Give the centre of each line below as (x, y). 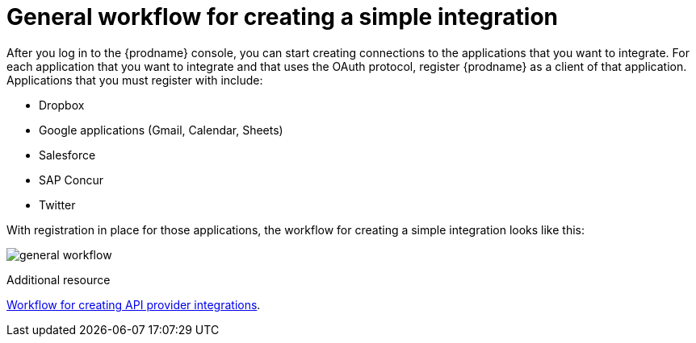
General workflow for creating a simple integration (283, 17)
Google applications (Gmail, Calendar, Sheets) (161, 130)
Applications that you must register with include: (135, 80)
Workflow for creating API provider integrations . (134, 304)
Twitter (57, 205)
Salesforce (67, 155)
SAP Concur (71, 180)
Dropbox (62, 105)
